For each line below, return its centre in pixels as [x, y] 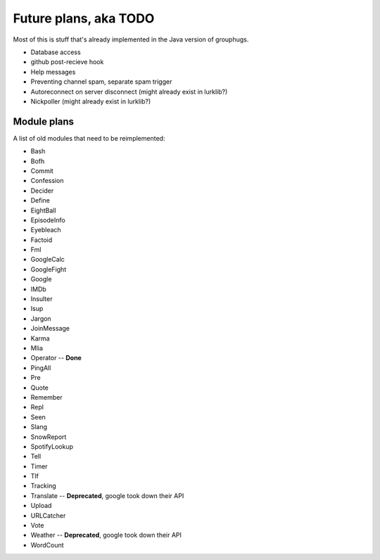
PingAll [41, 368]
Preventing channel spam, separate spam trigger [101, 82]
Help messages [53, 72]
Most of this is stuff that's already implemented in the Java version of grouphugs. [131, 39]
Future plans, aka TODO [84, 18]
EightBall [43, 210]
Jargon [41, 318]
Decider [42, 191]
